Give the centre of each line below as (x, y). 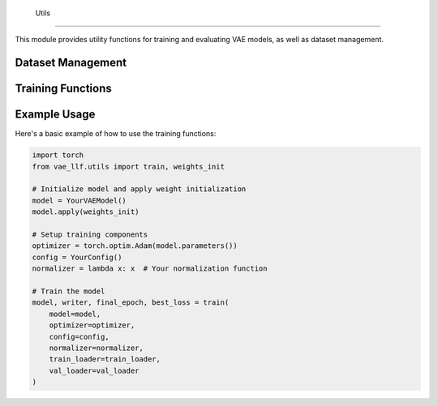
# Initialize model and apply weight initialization (139, 189)
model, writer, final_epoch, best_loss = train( (131, 303)
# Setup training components (90, 235)
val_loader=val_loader (94, 370)
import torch (58, 155)
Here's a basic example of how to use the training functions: (116, 134)
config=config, (79, 337)
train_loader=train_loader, (105, 359)
